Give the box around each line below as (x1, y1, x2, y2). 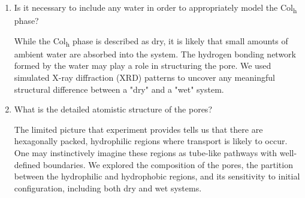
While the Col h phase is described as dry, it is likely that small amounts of (14, 34, 288, 48)
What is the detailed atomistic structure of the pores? (14, 103, 212, 115)
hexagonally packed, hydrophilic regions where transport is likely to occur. (14, 135, 288, 147)
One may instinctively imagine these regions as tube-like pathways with (14, 147, 277, 159)
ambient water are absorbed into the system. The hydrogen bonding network (14, 47, 296, 60)
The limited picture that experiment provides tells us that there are (14, 123, 263, 135)
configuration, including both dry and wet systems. (14, 181, 202, 194)
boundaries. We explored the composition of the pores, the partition (43, 158, 293, 170)
